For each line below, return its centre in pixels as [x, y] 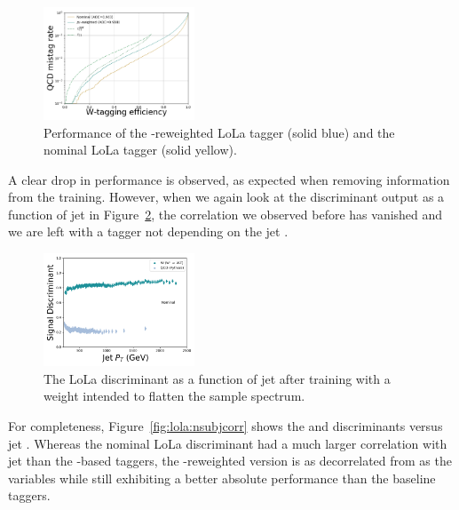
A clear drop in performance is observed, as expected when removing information [229, 179]
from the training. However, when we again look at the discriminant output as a [226, 197]
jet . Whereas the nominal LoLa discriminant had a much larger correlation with [228, 443]
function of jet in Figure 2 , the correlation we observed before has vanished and [226, 214]
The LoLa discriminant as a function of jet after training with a [217, 378]
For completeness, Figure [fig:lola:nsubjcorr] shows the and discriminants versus [226, 426]
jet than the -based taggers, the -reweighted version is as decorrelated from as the [230, 461]
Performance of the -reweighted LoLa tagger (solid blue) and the [219, 132]
